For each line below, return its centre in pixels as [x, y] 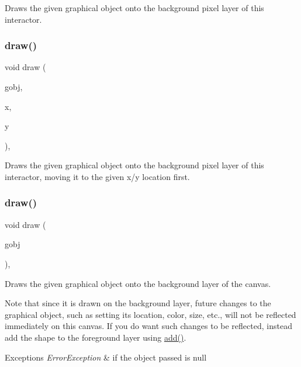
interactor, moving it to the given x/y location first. [97, 176]
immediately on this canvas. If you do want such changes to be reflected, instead [148, 326]
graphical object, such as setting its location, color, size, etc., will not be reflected [150, 314]
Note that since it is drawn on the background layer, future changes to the [138, 303]
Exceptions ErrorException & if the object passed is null [106, 357]
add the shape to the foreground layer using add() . [96, 337]
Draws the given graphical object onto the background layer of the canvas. [138, 283]
